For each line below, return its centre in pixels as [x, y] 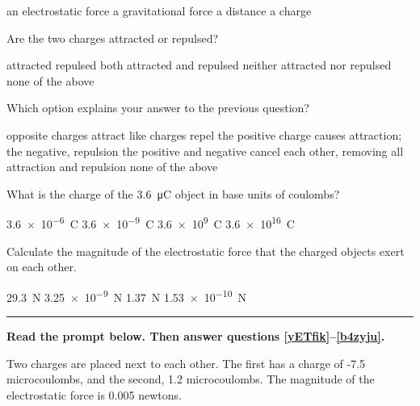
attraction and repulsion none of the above [112, 167]
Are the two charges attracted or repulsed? [113, 38]
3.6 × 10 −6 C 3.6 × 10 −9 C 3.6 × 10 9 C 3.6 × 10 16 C [151, 222]
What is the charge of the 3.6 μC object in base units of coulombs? [173, 193]
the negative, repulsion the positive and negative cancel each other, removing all [205, 151]
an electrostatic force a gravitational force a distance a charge [159, 10]
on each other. [42, 267]
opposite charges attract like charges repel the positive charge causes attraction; [204, 134]
